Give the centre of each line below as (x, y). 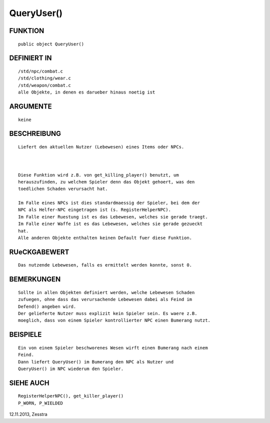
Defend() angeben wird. (47, 306)
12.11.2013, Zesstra (28, 414)
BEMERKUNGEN (35, 279)
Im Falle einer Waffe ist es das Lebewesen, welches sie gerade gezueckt (110, 224)
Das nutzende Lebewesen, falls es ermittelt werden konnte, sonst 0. (105, 265)
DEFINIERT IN (30, 58)
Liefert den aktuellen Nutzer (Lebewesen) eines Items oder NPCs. (101, 147)
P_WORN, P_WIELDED (41, 403)
